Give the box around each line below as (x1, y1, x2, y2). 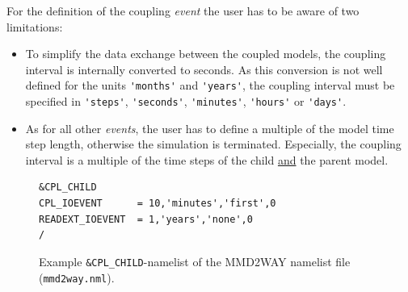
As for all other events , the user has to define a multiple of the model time (25, 119, 394, 136)
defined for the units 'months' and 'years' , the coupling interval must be (25, 77, 395, 94)
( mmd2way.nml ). (39, 269, 115, 286)
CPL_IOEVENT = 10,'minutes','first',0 (39, 198, 276, 210)
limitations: (6, 18, 63, 35)
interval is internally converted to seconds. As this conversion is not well (25, 60, 383, 77)
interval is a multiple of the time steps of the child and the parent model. (25, 151, 389, 168)
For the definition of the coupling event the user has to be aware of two (6, 2, 360, 19)
